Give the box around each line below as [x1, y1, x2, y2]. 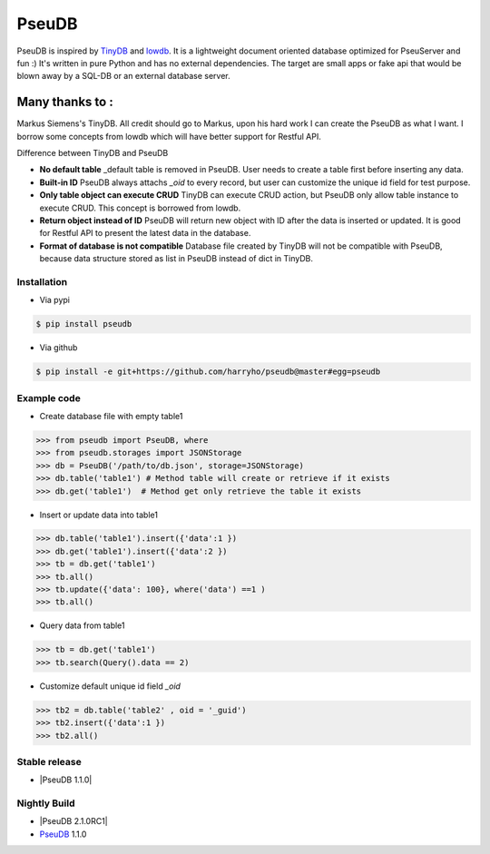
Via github [39, 342, 78, 353]
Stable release [16, 755, 82, 768]
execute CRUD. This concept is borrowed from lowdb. [39, 202, 241, 213]
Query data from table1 [39, 620, 125, 631]
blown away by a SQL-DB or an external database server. [16, 71, 230, 82]
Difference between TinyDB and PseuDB [16, 148, 169, 159]
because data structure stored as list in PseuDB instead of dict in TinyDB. [39, 253, 313, 264]
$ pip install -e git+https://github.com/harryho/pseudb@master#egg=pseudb [35, 367, 381, 377]
